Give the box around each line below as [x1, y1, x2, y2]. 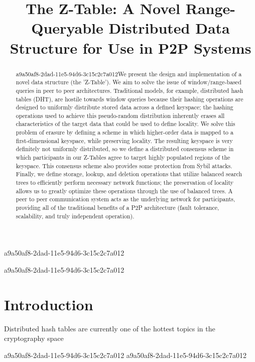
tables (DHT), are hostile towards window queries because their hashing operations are [16, 94, 243, 103]
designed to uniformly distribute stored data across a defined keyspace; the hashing [16, 103, 233, 111]
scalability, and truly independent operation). [16, 211, 135, 220]
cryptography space [4, 333, 64, 343]
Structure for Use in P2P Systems [10, 37, 251, 58]
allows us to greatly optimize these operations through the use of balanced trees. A [16, 186, 233, 195]
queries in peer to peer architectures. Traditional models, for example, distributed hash [16, 86, 243, 94]
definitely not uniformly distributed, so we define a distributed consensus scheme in [16, 145, 234, 153]
